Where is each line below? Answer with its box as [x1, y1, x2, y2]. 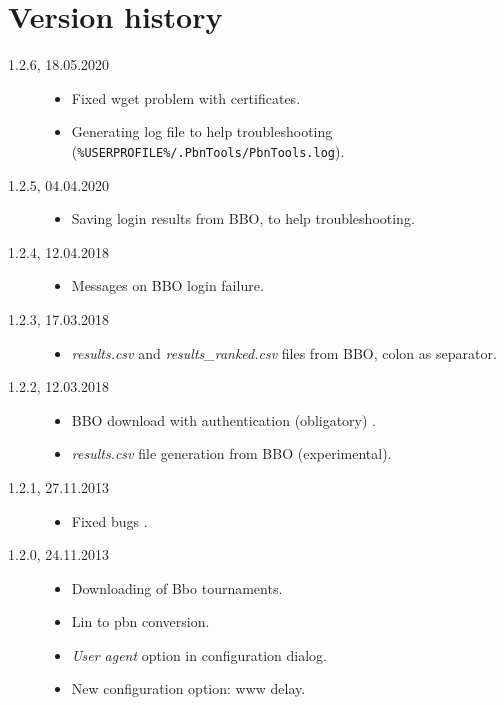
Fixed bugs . [71, 510, 148, 531]
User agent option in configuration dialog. [71, 644, 327, 665]
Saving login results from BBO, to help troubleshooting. [71, 208, 415, 229]
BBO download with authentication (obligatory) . [71, 409, 376, 430]
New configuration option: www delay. [71, 678, 306, 699]
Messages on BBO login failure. [71, 275, 264, 296]
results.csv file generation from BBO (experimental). [71, 443, 392, 464]
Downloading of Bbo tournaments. [71, 577, 283, 598]
